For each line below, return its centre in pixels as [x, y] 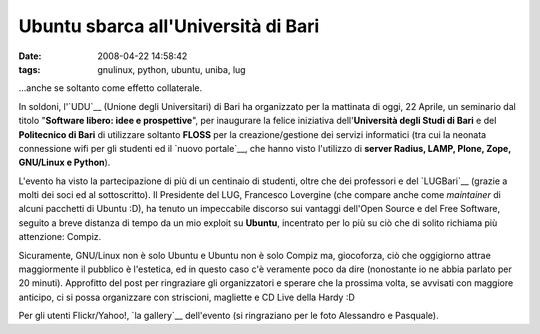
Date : [30, 56]
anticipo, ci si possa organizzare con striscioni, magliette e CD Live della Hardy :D [186, 297]
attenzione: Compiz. [60, 237]
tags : [29, 69]
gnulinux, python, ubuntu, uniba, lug [171, 69]
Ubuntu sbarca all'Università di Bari [169, 26]
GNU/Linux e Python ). [64, 162]
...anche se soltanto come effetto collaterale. [110, 88]
